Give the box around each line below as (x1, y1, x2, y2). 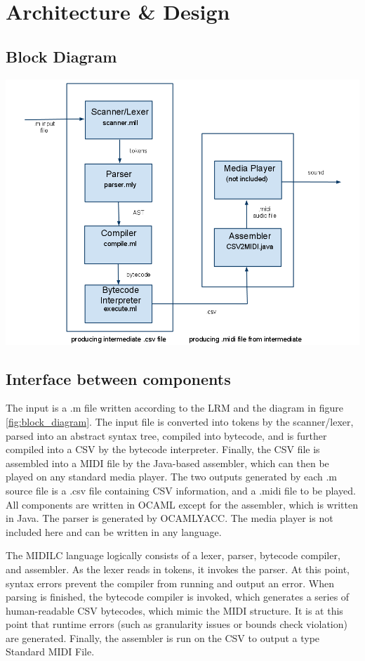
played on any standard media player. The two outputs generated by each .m (6, 469, 337, 484)
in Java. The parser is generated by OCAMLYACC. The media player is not (6, 511, 333, 525)
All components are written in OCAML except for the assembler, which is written (6, 497, 358, 511)
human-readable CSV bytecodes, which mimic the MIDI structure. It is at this (6, 603, 343, 617)
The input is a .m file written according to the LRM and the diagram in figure (6, 400, 343, 415)
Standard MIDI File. (6, 644, 95, 659)
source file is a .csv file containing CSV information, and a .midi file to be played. (6, 483, 356, 497)
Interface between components (6, 367, 231, 389)
